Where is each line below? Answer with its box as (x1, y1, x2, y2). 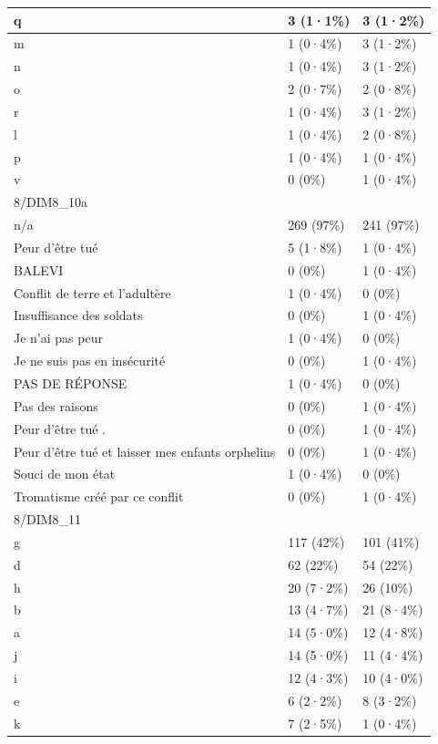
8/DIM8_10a (14, 192, 88, 212)
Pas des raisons (14, 396, 98, 415)
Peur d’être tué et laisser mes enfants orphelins (14, 441, 276, 460)
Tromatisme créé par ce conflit (14, 487, 184, 506)
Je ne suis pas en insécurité (14, 351, 166, 370)
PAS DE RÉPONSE (14, 374, 127, 392)
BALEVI (14, 260, 64, 279)
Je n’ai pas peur (14, 328, 103, 347)
